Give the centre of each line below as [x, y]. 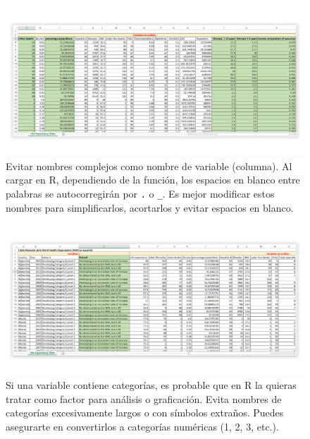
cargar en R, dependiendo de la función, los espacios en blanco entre [153, 180]
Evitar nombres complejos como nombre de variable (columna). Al [149, 166]
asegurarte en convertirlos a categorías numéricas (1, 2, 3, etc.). [142, 426]
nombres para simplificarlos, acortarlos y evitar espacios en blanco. [150, 207]
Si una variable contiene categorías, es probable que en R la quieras [151, 385]
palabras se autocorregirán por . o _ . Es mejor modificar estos [140, 194]
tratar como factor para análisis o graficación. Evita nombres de [144, 398]
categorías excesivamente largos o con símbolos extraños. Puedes [145, 413]
